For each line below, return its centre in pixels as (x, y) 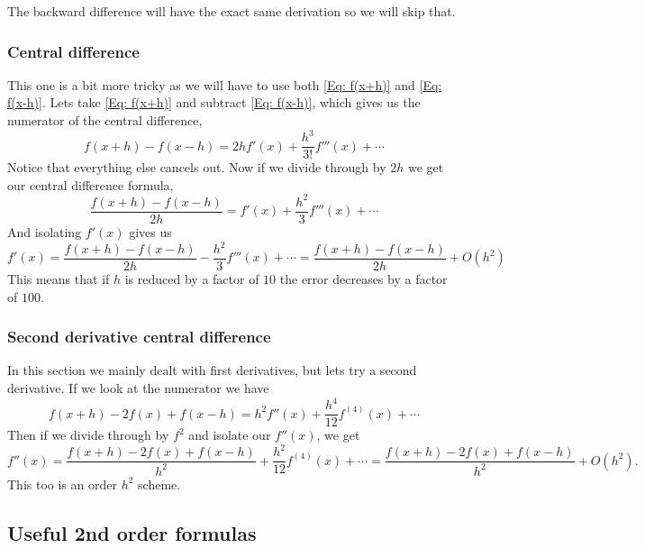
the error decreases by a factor (363, 279)
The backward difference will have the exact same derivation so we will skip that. (232, 11)
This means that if (59, 279)
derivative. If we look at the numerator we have (138, 388)
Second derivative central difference (139, 337)
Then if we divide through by (88, 435)
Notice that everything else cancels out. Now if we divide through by (197, 167)
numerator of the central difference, (105, 120)
